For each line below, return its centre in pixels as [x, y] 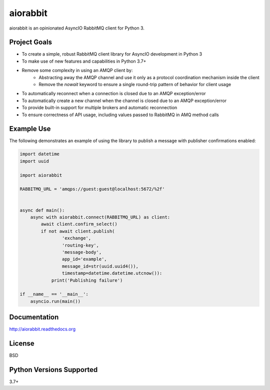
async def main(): [42, 210]
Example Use [30, 129]
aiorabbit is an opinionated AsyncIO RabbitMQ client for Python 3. [77, 28]
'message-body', [82, 252]
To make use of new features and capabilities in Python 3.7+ [84, 61]
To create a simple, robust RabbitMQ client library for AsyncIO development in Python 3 [112, 54]
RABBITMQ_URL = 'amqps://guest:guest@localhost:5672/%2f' [92, 189]
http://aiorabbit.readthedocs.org [42, 329]
